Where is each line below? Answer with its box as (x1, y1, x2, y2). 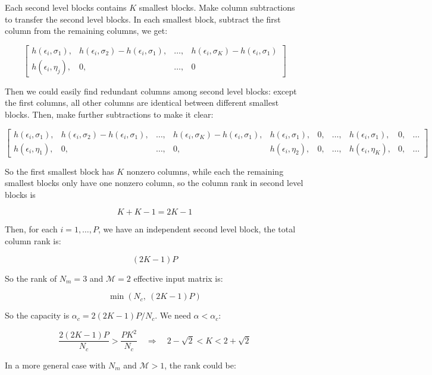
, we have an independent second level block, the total (98, 223, 296, 235)
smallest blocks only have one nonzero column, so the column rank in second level (5, 177, 303, 189)
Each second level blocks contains (5, 1, 127, 13)
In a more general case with (5, 358, 106, 371)
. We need (155, 309, 191, 322)
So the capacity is (5, 309, 70, 322)
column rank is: (5, 235, 61, 247)
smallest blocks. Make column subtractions (139, 1, 295, 13)
